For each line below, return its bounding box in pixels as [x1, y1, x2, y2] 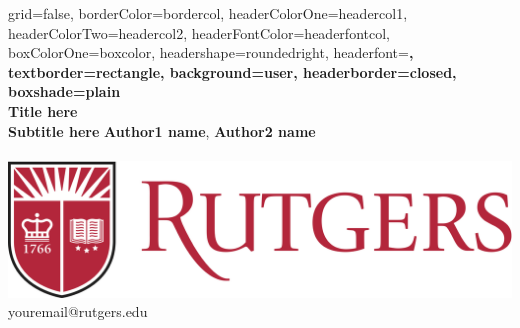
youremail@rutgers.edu [8, 301, 148, 322]
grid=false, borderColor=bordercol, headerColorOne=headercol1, [8, 3, 408, 23]
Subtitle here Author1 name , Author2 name [8, 120, 316, 141]
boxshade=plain [8, 81, 121, 102]
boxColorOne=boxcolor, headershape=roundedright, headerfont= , [8, 42, 414, 63]
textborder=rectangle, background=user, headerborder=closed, [8, 61, 457, 82]
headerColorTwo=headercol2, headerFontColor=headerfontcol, [8, 22, 390, 43]
